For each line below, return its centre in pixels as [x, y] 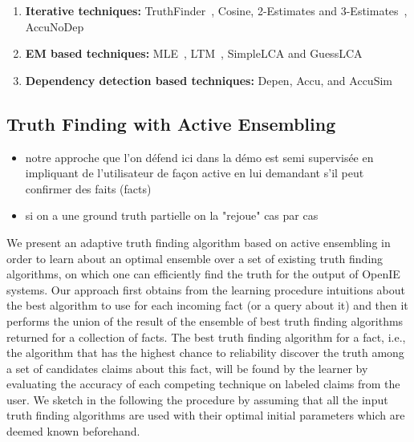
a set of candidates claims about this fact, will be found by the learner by [187, 368]
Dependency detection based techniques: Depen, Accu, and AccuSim [209, 80]
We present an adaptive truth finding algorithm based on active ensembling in [199, 242]
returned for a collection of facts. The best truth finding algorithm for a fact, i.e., [206, 337]
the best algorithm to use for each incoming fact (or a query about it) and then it [207, 305]
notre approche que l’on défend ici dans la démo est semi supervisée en [199, 157]
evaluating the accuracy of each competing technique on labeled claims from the [203, 384]
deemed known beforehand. [73, 431]
